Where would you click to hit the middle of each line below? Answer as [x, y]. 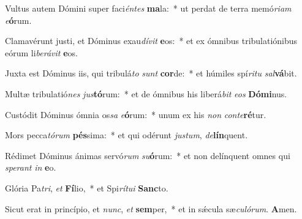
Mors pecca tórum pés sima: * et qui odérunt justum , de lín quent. [126, 135]
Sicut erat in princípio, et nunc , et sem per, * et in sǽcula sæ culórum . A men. [151, 208]
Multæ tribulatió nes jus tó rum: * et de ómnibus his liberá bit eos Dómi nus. [146, 93]
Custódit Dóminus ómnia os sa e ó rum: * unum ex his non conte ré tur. [136, 114]
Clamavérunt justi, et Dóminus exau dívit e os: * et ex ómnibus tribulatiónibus [151, 41]
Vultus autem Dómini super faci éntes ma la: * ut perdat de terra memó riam [148, 8]
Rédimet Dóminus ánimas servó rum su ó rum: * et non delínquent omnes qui [148, 155]
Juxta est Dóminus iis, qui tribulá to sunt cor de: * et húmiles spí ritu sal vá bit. [151, 73]
